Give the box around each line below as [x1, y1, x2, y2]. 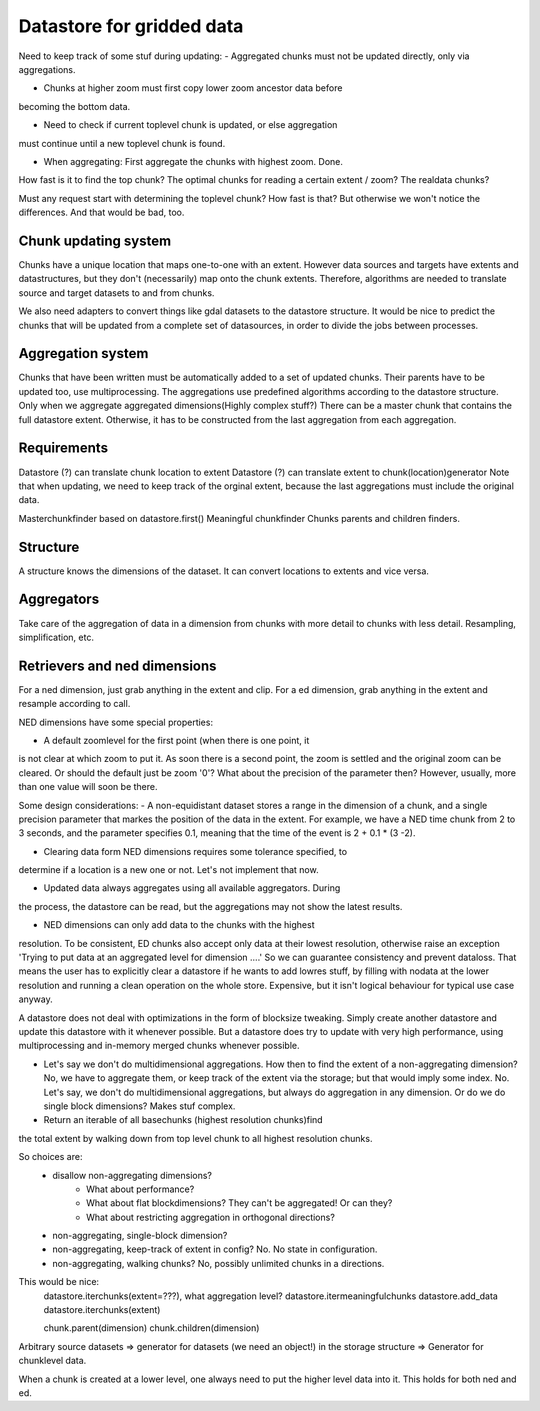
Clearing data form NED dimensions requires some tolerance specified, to [43, 845, 348, 857]
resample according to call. [18, 698, 131, 710]
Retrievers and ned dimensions [18, 657, 217, 674]
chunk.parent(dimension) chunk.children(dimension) [43, 1322, 260, 1334]
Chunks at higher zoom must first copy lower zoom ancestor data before [43, 82, 343, 94]
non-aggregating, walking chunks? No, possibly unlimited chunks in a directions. [52, 1257, 385, 1269]
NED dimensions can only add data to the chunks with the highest [43, 919, 315, 931]
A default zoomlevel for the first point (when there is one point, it [43, 734, 310, 746]
